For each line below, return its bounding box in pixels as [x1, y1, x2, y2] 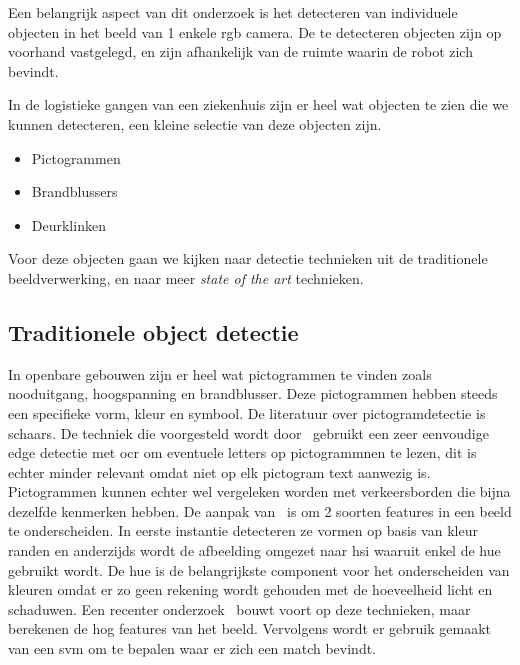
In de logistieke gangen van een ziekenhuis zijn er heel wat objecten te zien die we [8, 94, 509, 115]
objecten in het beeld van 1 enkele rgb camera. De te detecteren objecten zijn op [8, 21, 502, 42]
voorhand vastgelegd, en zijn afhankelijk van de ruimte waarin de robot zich [8, 41, 473, 62]
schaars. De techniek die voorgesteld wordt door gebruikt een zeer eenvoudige [8, 422, 489, 443]
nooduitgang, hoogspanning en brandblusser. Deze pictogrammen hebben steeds [8, 383, 498, 404]
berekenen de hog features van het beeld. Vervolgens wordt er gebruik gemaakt [8, 618, 491, 639]
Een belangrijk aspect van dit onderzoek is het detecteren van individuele [8, 2, 458, 22]
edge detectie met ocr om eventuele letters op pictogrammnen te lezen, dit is [8, 442, 477, 463]
